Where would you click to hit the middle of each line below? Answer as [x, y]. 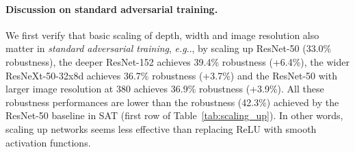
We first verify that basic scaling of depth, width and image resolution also [162, 35]
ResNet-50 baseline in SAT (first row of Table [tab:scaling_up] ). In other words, [174, 115]
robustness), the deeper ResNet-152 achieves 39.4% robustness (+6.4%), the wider [177, 61]
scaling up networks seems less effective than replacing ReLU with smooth [161, 128]
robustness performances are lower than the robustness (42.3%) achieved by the [172, 102]
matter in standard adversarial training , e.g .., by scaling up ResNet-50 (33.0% [169, 48]
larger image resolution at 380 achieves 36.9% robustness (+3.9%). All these [165, 89]
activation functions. [48, 142]
